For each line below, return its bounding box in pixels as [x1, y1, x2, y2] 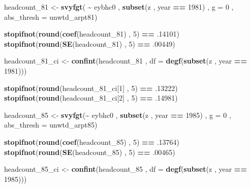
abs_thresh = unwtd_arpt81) [4, 11, 98, 22]
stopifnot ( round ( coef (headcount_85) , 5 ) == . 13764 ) [4, 136, 180, 147]
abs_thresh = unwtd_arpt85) [4, 119, 98, 130]
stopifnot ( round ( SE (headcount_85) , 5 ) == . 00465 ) [4, 146, 175, 157]
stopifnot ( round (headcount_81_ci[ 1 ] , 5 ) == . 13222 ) [4, 82, 178, 93]
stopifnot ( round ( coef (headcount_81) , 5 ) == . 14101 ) [4, 28, 180, 39]
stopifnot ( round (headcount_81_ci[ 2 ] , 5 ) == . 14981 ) [4, 92, 178, 103]
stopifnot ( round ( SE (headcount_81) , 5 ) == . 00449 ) [4, 38, 175, 49]
